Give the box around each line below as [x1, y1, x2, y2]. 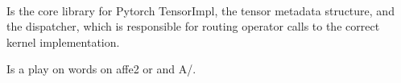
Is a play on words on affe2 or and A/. [6, 60, 196, 77]
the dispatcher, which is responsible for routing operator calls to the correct [6, 18, 380, 35]
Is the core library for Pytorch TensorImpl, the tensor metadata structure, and [6, 2, 395, 19]
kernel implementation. [6, 33, 120, 50]
